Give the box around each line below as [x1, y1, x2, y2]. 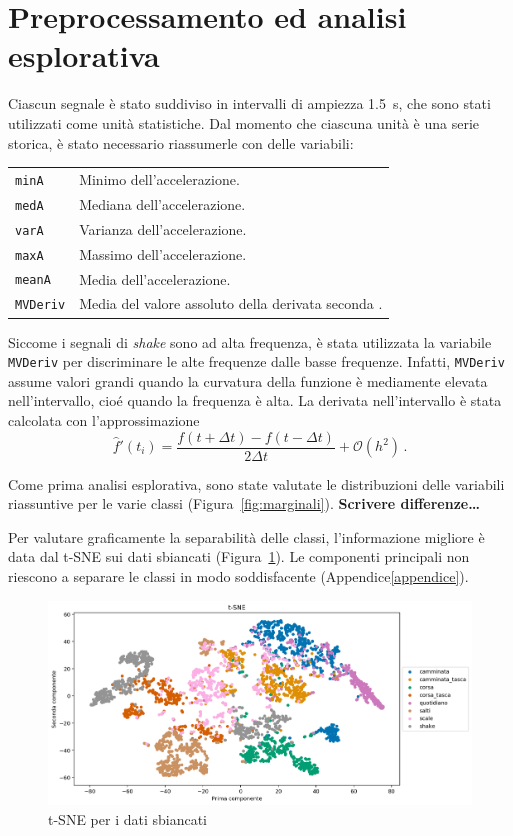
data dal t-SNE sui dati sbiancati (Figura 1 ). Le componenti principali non [8, 546, 470, 567]
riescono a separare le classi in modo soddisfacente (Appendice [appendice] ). [8, 566, 469, 586]
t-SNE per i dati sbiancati [48, 808, 207, 829]
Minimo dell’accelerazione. [79, 168, 240, 189]
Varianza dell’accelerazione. [79, 218, 247, 239]
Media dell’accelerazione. [79, 268, 231, 289]
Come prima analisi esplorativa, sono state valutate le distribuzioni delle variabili [8, 473, 505, 494]
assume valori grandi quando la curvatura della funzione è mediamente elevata [8, 370, 488, 391]
